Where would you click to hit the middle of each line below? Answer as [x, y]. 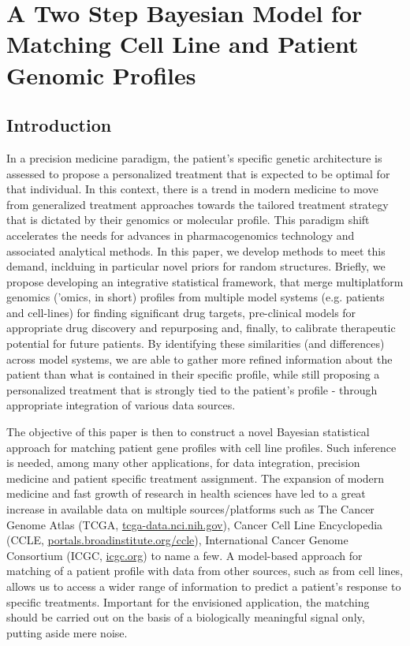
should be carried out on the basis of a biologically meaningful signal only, [186, 617]
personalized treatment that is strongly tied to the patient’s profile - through [192, 389]
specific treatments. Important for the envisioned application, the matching [188, 601]
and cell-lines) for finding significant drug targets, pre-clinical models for [181, 312]
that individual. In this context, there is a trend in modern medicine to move [192, 189]
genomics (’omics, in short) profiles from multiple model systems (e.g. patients [196, 297]
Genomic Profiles [101, 75]
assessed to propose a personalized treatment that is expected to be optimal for [198, 173]
